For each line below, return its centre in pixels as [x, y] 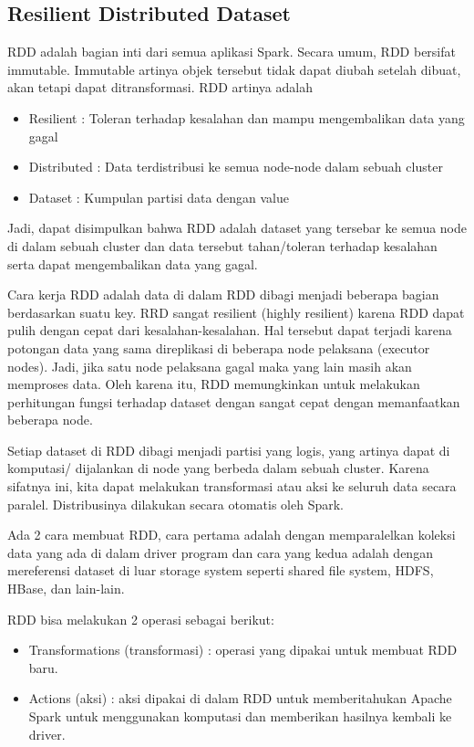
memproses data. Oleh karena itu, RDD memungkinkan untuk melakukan [214, 384]
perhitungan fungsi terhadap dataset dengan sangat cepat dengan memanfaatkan [234, 401]
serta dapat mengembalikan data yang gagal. [133, 263]
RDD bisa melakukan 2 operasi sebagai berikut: [141, 619]
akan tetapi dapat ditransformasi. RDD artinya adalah [160, 87]
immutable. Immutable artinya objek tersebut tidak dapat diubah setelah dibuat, [234, 69]
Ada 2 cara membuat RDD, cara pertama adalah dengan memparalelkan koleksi [232, 535]
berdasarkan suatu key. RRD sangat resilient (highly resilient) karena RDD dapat [236, 312]
